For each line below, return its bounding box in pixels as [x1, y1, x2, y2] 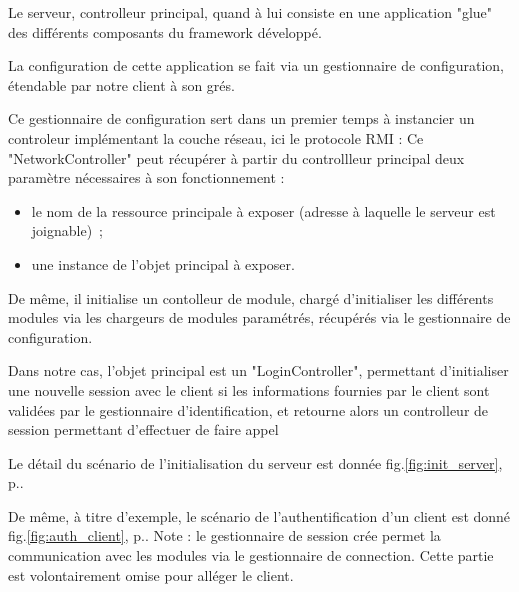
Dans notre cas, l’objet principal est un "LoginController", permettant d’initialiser [8, 360, 509, 381]
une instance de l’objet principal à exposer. [31, 253, 295, 274]
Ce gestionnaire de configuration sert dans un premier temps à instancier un [8, 108, 475, 129]
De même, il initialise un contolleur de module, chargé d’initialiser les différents [8, 287, 494, 308]
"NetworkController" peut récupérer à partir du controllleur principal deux [8, 147, 465, 168]
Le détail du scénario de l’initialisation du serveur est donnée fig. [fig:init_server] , [8, 452, 503, 473]
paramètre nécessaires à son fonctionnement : [8, 167, 285, 188]
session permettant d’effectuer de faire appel [8, 419, 279, 440]
